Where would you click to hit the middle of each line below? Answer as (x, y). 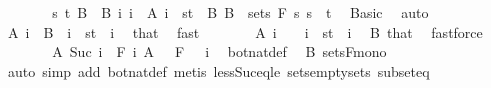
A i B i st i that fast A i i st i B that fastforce (245, 31)
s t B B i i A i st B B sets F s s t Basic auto (240, 12)
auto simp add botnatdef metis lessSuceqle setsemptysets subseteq (218, 70)
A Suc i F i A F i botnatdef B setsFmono (219, 51)
